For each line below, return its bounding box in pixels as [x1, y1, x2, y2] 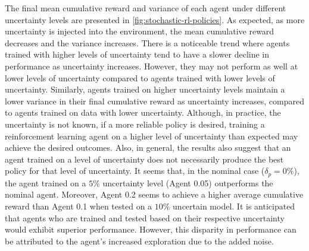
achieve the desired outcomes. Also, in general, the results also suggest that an [5, 141, 291, 154]
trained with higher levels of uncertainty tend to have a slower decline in [5, 48, 270, 61]
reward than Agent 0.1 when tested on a [5, 199, 152, 212]
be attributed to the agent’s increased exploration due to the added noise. [5, 234, 274, 247]
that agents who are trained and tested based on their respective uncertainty [5, 211, 285, 224]
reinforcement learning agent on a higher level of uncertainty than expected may [5, 129, 298, 142]
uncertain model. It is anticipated [173, 199, 295, 212]
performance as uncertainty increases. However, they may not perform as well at [5, 59, 298, 72]
